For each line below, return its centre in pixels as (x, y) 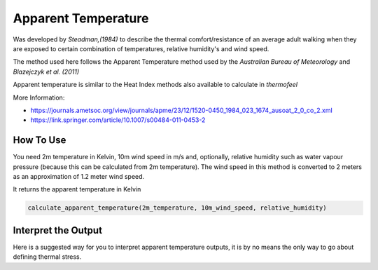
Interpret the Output (58, 230)
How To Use (40, 140)
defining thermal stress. (47, 257)
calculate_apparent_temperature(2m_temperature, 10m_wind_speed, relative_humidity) (177, 208)
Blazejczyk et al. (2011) (46, 72)
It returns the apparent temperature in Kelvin (77, 189)
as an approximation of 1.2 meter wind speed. (79, 176)
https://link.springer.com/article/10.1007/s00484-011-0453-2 (118, 120)
